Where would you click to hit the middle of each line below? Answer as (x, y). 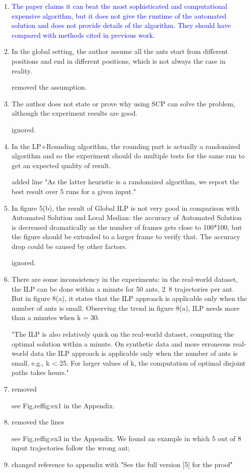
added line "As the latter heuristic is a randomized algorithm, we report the (125, 182)
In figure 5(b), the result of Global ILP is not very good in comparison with (125, 208)
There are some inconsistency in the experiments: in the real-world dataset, (125, 279)
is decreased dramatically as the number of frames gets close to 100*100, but (127, 227)
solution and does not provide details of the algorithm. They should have (121, 25)
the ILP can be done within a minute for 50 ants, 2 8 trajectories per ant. (123, 288)
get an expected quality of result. (61, 165)
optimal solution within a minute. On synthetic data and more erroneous (121, 343)
